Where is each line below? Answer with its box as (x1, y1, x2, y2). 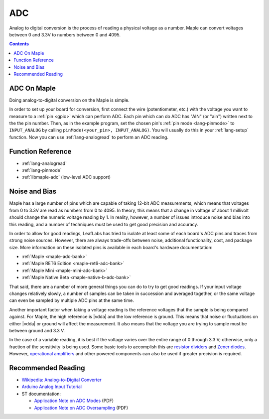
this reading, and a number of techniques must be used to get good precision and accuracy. (9, 221, 199, 227)
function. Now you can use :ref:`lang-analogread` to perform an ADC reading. (9, 134, 169, 140)
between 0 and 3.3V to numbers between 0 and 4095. (9, 31, 121, 37)
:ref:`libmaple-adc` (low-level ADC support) (21, 174, 111, 180)
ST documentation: (21, 391, 61, 397)
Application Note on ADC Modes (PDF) (34, 398, 114, 404)
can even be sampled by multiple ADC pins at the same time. (9, 297, 134, 303)
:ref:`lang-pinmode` (21, 167, 62, 173)
